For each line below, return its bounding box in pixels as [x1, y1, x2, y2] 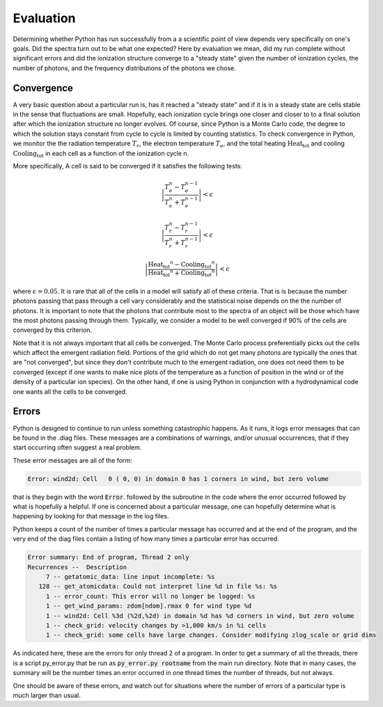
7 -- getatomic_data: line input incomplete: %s [45, 573, 215, 581]
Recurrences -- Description [27, 563, 127, 571]
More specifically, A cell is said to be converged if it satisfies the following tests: [13, 161, 243, 170]
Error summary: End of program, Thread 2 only [27, 553, 189, 562]
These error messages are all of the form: [13, 456, 132, 464]
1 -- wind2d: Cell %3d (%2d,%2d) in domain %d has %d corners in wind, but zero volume [45, 612, 354, 619]
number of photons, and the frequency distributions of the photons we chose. [13, 63, 237, 72]
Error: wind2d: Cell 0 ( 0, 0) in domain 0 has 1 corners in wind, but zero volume [27, 475, 329, 483]
